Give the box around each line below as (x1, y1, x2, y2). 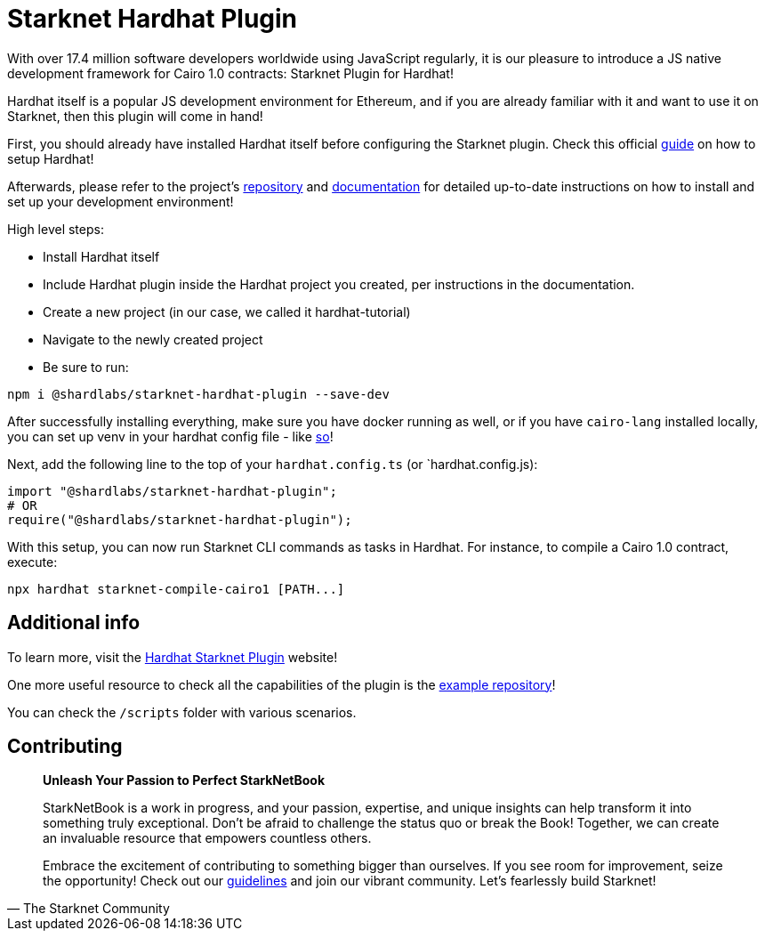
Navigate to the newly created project (43, 331, 263, 347)
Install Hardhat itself (43, 248, 160, 264)
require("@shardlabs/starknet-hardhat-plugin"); (7, 512, 352, 527)
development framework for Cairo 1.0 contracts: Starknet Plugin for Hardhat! (7, 65, 454, 81)
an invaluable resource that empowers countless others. (43, 830, 372, 846)
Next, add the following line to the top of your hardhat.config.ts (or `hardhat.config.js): (7, 456, 538, 472)
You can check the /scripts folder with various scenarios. (7, 704, 357, 720)
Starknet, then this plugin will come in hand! (7, 108, 263, 124)
